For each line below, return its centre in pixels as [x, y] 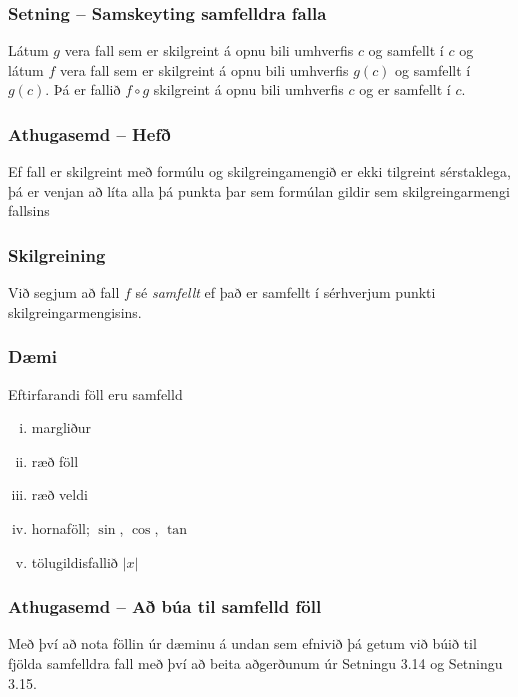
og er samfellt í [405, 89]
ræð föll [55, 460]
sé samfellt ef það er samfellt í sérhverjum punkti [285, 292]
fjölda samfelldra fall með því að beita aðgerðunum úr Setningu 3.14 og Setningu [255, 663]
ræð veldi [59, 494]
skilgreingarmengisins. [75, 311]
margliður [61, 427]
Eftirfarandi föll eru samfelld [95, 393]
